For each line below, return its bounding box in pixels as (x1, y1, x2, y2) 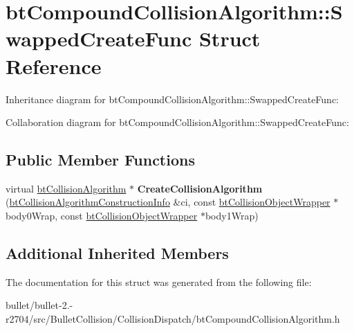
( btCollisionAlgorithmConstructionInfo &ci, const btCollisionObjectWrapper (6, 195, 330, 209)
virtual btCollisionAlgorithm (6, 181, 127, 195)
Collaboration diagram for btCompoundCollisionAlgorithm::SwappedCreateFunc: (6, 115, 349, 129)
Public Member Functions (6, 149, 195, 170)
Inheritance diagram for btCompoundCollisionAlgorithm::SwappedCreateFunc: (6, 91, 339, 106)
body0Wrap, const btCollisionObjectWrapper (6, 208, 198, 223)
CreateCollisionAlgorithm (137, 181, 263, 195)
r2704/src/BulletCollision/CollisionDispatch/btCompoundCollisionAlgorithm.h (6, 312, 340, 326)
